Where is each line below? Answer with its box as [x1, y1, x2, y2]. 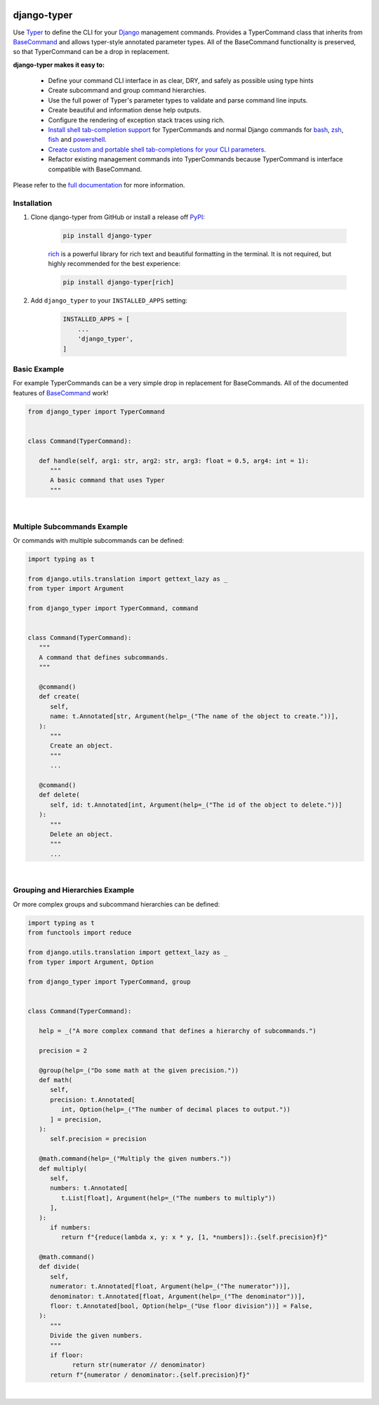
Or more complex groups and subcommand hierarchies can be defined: [13, 899, 220, 909]
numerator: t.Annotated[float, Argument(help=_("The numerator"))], [50, 1282, 291, 1291]
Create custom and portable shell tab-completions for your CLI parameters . [48, 145, 267, 154]
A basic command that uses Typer [50, 476, 165, 484]
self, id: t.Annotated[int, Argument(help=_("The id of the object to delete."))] [50, 800, 343, 809]
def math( [39, 1076, 73, 1084]
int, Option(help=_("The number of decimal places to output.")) [60, 1106, 291, 1114]
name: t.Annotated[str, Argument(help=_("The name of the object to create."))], [50, 713, 339, 720]
